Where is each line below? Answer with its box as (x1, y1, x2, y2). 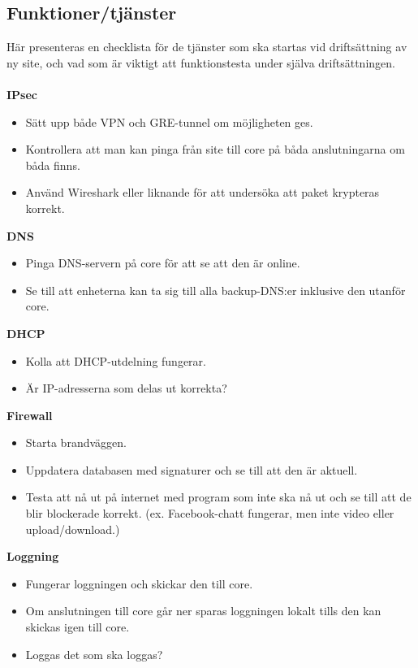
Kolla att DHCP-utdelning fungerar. (25, 352, 206, 369)
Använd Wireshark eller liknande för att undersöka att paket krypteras (25, 184, 380, 201)
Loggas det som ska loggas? (25, 645, 163, 662)
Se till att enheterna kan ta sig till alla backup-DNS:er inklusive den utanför (25, 281, 406, 298)
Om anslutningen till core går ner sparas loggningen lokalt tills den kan (25, 602, 381, 619)
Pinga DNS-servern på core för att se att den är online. (25, 254, 300, 271)
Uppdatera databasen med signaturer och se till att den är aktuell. (25, 461, 358, 478)
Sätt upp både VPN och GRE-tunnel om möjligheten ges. (25, 113, 313, 130)
